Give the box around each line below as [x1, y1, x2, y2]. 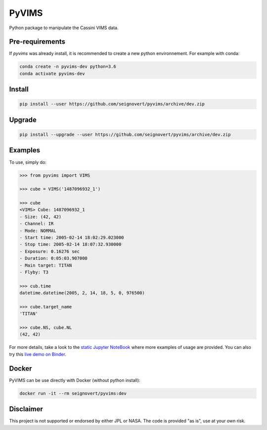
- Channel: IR [19, 221, 54, 227]
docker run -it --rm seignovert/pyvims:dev [19, 390, 127, 396]
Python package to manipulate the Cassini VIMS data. [9, 25, 119, 31]
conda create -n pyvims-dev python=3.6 [19, 64, 116, 69]
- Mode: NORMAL [19, 228, 56, 234]
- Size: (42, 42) [19, 214, 62, 220]
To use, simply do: [9, 159, 46, 165]
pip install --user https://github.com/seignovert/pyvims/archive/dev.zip [19, 101, 205, 107]
